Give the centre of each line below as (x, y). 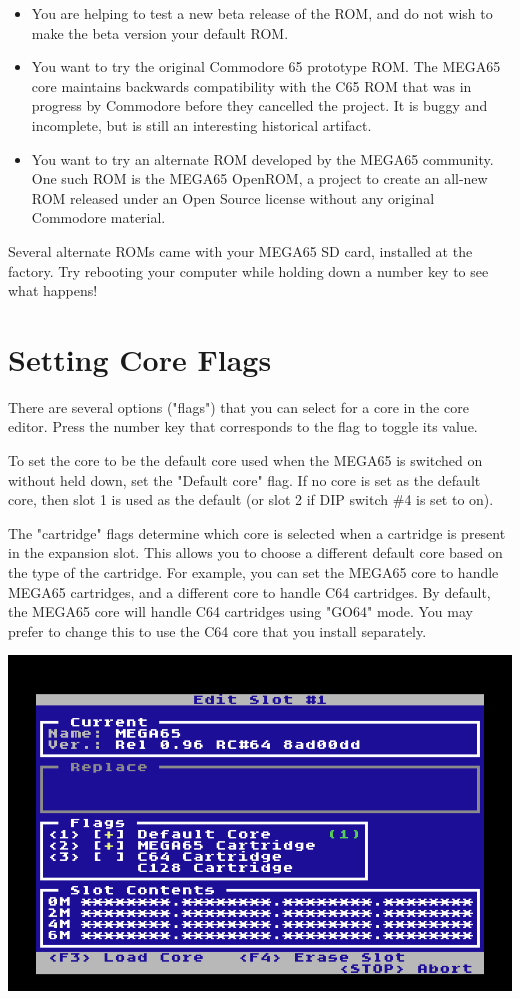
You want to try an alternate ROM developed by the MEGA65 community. (262, 158)
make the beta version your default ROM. (160, 32)
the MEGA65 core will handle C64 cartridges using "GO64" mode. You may (240, 611)
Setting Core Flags (140, 358)
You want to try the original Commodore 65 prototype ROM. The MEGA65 (266, 66)
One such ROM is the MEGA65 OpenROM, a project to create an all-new (259, 178)
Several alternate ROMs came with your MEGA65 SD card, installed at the (240, 250)
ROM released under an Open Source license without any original (233, 197)
